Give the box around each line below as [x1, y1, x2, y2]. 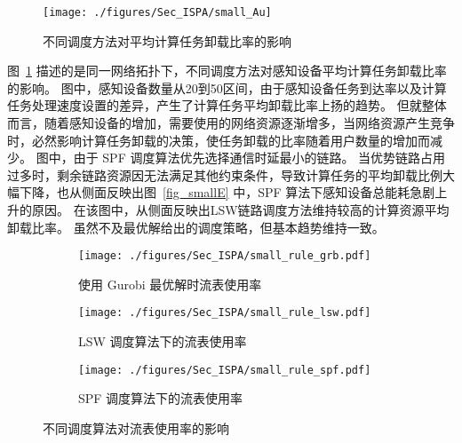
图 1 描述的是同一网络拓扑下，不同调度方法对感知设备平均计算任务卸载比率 [7, 61, 447, 80]
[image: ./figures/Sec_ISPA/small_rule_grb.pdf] [78, 249, 371, 263]
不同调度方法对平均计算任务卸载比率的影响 [43, 31, 291, 50]
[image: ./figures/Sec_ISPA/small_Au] [43, 6, 272, 19]
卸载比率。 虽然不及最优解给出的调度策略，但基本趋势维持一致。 [7, 218, 385, 236]
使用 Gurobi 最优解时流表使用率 [78, 274, 262, 293]
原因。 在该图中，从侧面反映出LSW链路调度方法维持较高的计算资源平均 [31, 201, 450, 218]
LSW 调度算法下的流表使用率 [78, 332, 247, 351]
